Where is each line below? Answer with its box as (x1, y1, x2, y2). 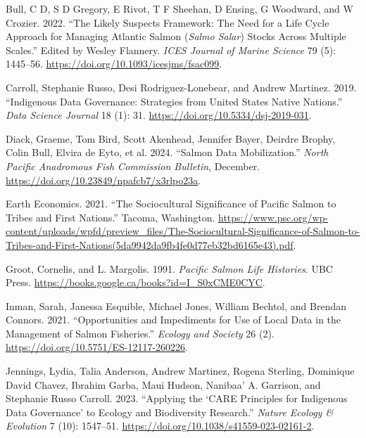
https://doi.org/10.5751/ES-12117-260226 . (6, 340, 188, 354)
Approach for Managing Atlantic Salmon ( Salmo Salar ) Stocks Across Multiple (6, 29, 346, 44)
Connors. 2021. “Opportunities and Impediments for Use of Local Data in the (6, 312, 341, 327)
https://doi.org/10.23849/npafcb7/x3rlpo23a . (6, 172, 201, 187)
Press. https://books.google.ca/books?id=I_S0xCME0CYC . (6, 275, 265, 290)
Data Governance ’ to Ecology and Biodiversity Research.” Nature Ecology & (6, 404, 334, 419)
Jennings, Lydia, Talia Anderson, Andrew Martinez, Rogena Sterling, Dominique (6, 363, 355, 378)
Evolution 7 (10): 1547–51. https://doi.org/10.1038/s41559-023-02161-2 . (6, 418, 315, 433)
